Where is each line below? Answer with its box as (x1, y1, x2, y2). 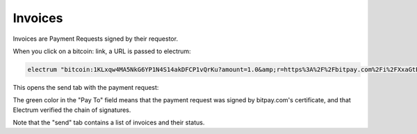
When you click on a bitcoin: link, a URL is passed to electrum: (13, 47, 191, 55)
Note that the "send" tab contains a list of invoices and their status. (13, 118, 205, 127)
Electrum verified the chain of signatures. (13, 106, 131, 114)
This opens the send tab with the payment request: (13, 83, 159, 91)
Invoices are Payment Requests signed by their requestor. (13, 35, 179, 43)
